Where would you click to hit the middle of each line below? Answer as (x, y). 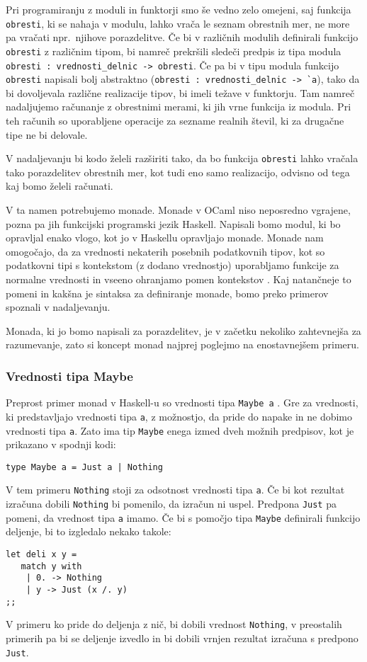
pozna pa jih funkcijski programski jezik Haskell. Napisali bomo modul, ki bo (173, 223)
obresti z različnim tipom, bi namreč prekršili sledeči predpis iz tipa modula (174, 51)
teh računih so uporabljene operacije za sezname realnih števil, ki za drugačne (175, 120)
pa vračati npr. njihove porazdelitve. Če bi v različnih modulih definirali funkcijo (182, 37)
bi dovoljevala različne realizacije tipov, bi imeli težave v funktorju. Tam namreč (180, 92)
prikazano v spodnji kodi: (61, 444)
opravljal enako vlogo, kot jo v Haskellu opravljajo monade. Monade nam (165, 238)
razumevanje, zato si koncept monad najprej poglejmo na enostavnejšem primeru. (182, 344)
